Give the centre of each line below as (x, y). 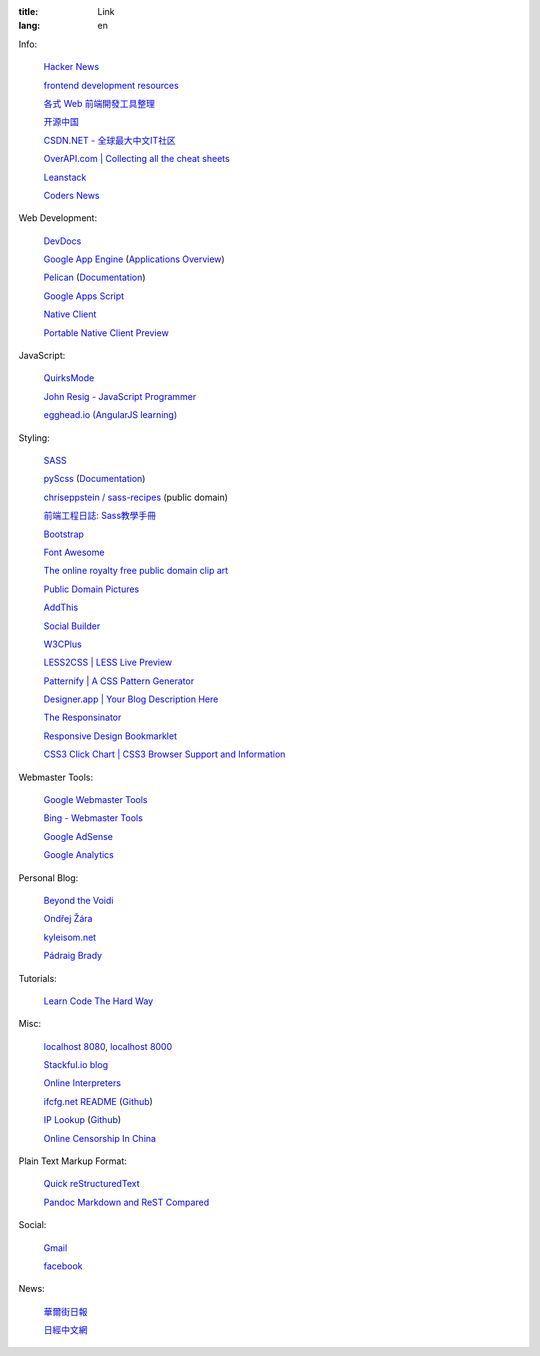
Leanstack (65, 177)
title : (28, 11)
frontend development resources (111, 85)
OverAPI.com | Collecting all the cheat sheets (136, 159)
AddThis (61, 607)
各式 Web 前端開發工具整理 (99, 103)
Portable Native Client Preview (106, 332)
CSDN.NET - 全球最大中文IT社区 (110, 140)
